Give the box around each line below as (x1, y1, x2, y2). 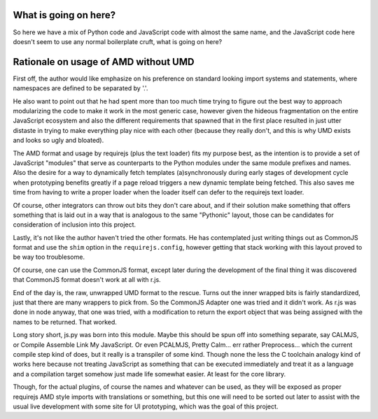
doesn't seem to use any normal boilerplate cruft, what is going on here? (13, 37, 223, 45)
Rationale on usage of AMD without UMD (13, 56, 195, 68)
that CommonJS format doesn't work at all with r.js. (13, 276, 161, 284)
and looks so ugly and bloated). (13, 136, 104, 145)
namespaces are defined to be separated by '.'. (13, 84, 148, 92)
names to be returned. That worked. (13, 318, 117, 326)
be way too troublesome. (13, 253, 85, 262)
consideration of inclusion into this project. (13, 220, 136, 229)
